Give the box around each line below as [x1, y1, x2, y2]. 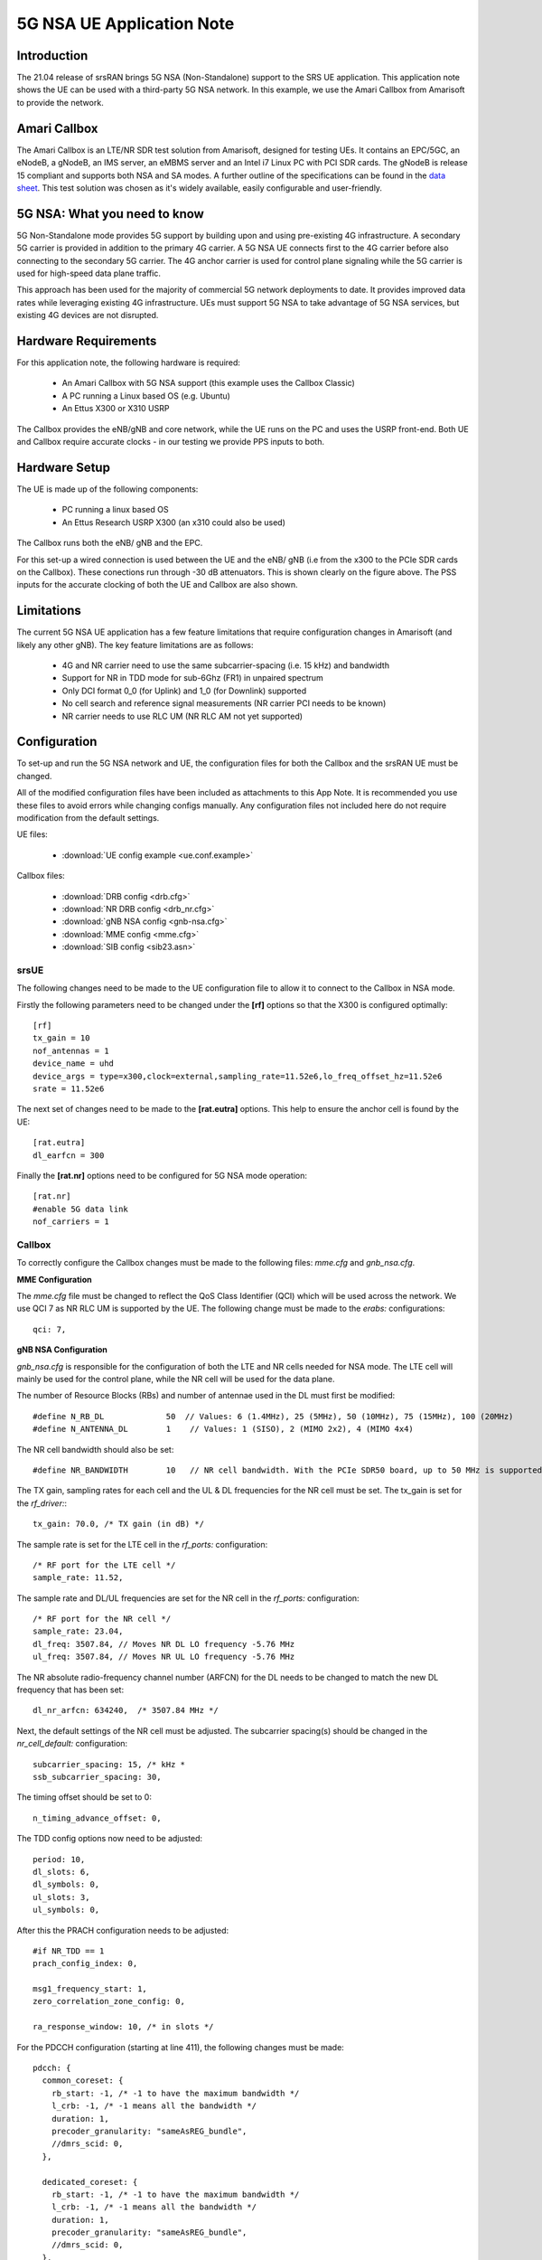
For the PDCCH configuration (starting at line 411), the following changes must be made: [16, 2041, 345, 2052]
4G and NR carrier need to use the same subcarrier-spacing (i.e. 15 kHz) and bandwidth [61, 660, 390, 671]
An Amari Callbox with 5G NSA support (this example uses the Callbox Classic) [61, 378, 356, 389]
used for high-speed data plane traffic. [16, 268, 162, 278]
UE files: [16, 829, 49, 840]
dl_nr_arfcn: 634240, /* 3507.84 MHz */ [33, 1705, 219, 1716]
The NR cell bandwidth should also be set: [16, 1444, 174, 1455]
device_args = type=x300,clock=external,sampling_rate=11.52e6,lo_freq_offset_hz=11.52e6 [33, 1071, 443, 1081]
